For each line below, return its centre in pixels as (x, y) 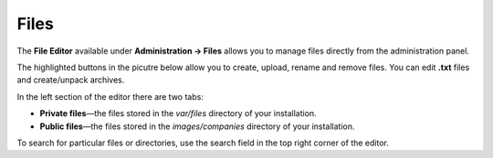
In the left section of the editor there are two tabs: (110, 96)
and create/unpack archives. (71, 80)
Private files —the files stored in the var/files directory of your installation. (178, 114)
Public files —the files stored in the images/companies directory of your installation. (197, 126)
